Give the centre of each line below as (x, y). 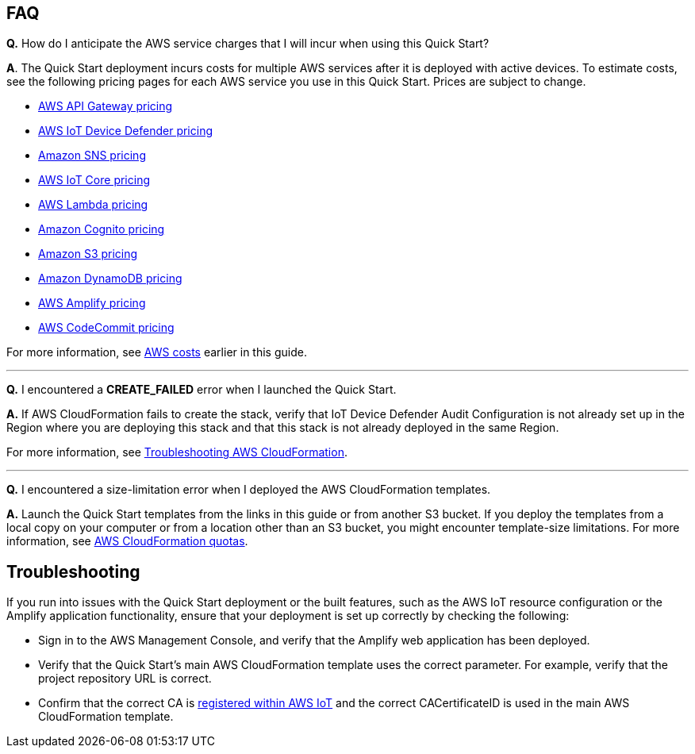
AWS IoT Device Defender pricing (125, 131)
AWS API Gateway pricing (106, 106)
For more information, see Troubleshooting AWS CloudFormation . (177, 452)
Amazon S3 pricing (88, 254)
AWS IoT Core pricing (94, 180)
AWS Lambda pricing (93, 205)
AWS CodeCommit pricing (106, 328)
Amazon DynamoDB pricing (110, 279)
